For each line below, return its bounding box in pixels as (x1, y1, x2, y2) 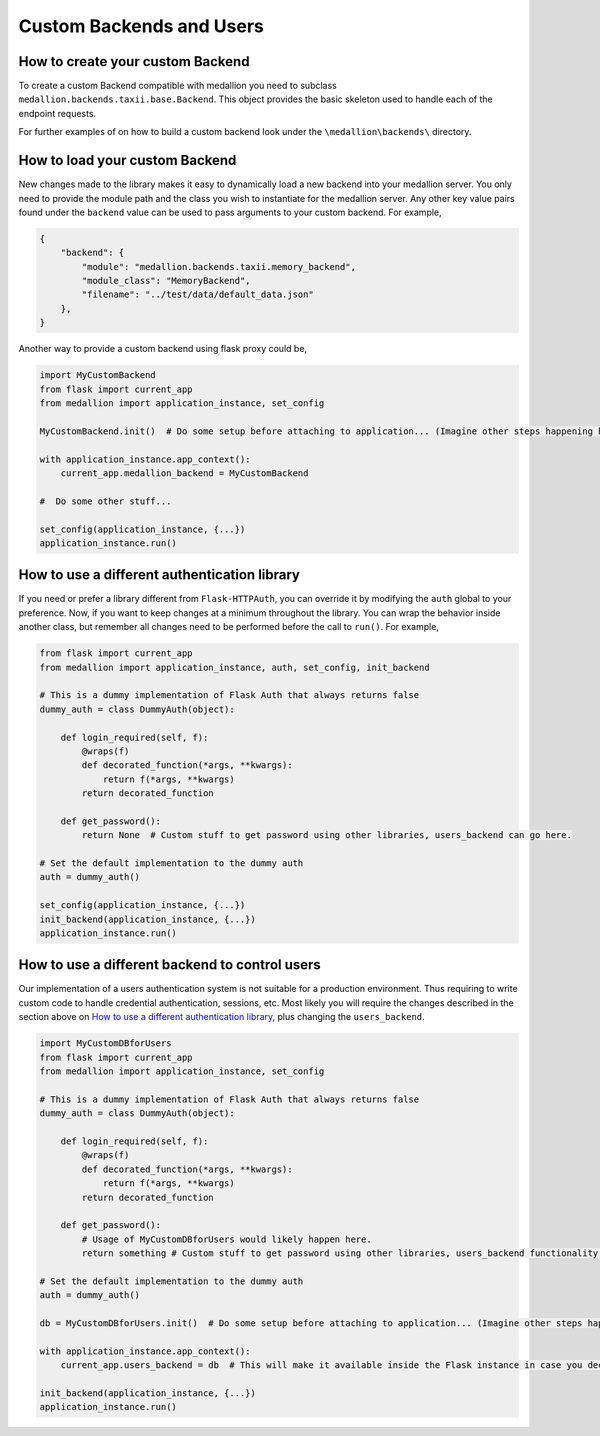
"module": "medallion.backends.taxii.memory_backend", (81, 261, 357, 272)
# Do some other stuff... (39, 495, 172, 507)
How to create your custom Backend (18, 53, 250, 70)
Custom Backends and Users (18, 15, 265, 37)
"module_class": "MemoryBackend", (81, 275, 251, 287)
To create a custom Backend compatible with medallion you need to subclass (18, 80, 337, 92)
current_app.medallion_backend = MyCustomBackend (60, 467, 309, 479)
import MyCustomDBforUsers (39, 1038, 172, 1049)
